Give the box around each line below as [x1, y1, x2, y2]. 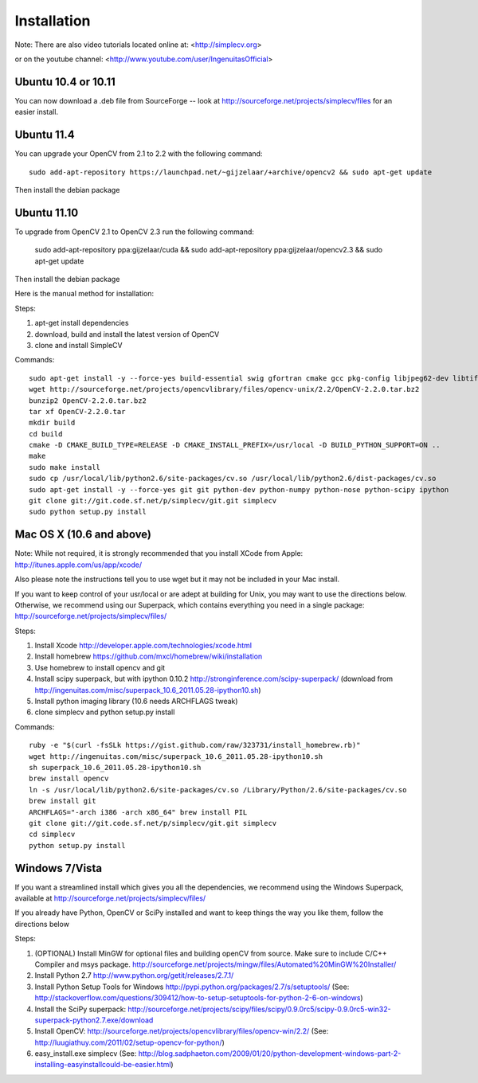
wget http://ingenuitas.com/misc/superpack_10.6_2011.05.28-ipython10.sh [29, 752, 323, 760]
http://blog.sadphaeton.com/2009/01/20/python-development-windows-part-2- [138, 1049, 402, 1058]
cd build [29, 429, 63, 438]
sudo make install [29, 463, 101, 471]
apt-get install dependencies [34, 319, 129, 328]
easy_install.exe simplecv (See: [34, 1049, 137, 1058]
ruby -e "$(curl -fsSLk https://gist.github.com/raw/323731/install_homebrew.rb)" [29, 741, 361, 750]
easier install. [14, 108, 59, 117]
